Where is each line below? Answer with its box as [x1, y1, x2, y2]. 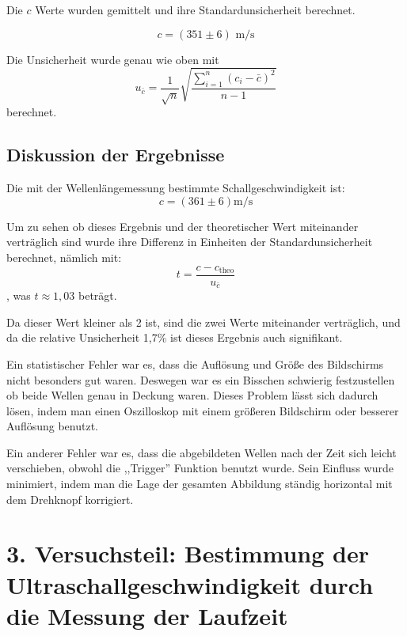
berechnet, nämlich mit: [6, 249, 122, 266]
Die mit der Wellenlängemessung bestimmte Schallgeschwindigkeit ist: [6, 180, 345, 196]
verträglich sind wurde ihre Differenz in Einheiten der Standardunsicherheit [6, 233, 373, 250]
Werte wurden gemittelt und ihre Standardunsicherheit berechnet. [35, 2, 356, 17]
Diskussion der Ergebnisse [6, 142, 225, 167]
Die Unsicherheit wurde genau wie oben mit [6, 51, 219, 67]
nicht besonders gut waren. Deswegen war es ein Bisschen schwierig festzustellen [6, 371, 395, 388]
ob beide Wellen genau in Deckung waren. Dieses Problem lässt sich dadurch [6, 387, 378, 403]
